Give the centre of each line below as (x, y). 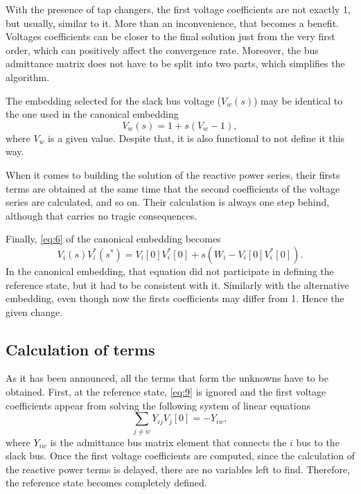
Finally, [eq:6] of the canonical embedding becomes (113, 239)
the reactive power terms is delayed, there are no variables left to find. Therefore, (178, 469)
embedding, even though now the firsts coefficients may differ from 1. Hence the (175, 298)
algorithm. (28, 77)
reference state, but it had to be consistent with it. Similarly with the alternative (177, 284)
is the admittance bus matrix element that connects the (168, 442)
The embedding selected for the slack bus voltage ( (113, 100)
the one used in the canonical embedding (92, 114)
